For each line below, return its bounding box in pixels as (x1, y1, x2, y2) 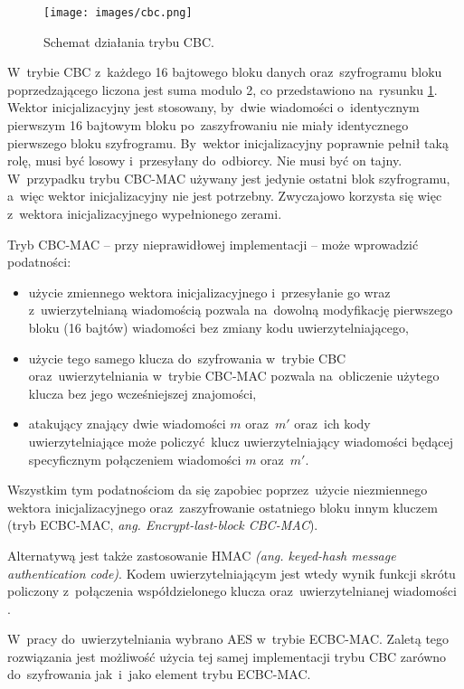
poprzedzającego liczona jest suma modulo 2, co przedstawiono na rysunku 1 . (7, 80, 438, 99)
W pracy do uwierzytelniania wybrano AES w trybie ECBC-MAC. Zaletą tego (7, 629, 450, 648)
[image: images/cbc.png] (43, 6, 193, 19)
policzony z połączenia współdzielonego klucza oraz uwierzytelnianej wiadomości (7, 581, 457, 600)
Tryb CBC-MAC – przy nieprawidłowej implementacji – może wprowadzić (7, 234, 419, 253)
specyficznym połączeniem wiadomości (28, 449, 241, 468)
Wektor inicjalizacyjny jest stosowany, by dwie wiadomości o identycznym (7, 98, 420, 117)
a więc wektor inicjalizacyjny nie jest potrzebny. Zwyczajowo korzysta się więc (7, 186, 442, 205)
